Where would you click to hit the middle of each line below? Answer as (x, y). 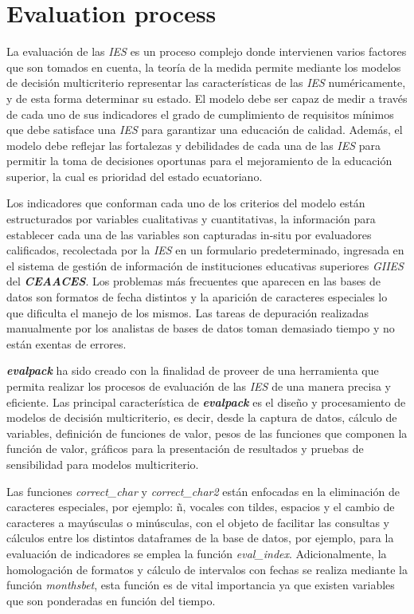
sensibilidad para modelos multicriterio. (103, 464)
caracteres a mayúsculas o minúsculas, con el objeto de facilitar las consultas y (198, 522)
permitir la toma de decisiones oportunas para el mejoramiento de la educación (199, 161)
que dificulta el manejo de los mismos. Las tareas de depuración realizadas (187, 312)
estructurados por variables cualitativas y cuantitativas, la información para (191, 219)
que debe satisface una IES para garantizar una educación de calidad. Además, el (205, 130)
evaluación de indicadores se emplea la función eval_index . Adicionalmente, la (197, 553)
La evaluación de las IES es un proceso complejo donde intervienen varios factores (207, 51)
